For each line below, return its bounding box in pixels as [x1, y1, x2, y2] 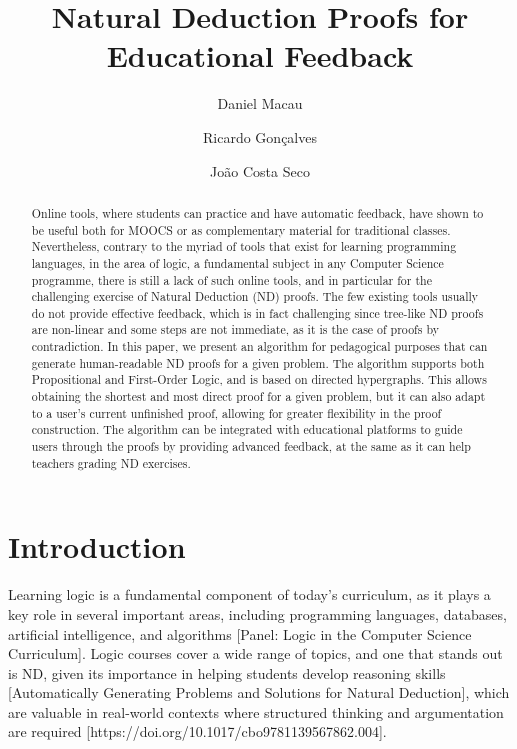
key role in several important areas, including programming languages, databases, [8, 603, 507, 624]
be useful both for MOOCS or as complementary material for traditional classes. [31, 221, 451, 238]
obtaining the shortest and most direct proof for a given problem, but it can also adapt [31, 388, 486, 405]
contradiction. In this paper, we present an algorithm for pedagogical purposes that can [31, 338, 488, 355]
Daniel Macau [217, 93, 303, 114]
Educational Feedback [106, 35, 414, 76]
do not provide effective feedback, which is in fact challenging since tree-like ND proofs [31, 304, 484, 321]
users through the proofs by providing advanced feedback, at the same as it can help [31, 438, 471, 455]
